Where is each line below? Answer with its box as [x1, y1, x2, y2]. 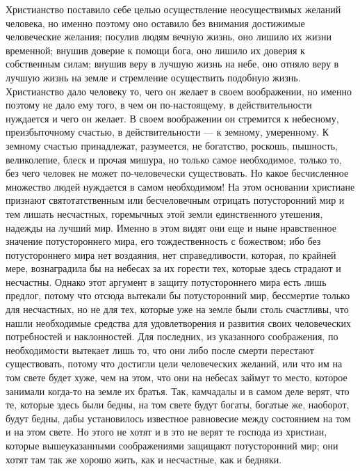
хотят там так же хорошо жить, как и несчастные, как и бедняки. [6, 452, 282, 466]
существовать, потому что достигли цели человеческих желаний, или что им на [6, 356, 343, 371]
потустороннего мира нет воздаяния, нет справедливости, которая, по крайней [6, 247, 336, 262]
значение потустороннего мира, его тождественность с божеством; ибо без [6, 234, 321, 248]
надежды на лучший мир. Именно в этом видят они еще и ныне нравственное [6, 220, 336, 234]
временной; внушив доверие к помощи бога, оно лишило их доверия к [6, 42, 305, 57]
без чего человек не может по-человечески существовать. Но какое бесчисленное [6, 166, 349, 180]
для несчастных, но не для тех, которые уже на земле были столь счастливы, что [6, 302, 349, 317]
